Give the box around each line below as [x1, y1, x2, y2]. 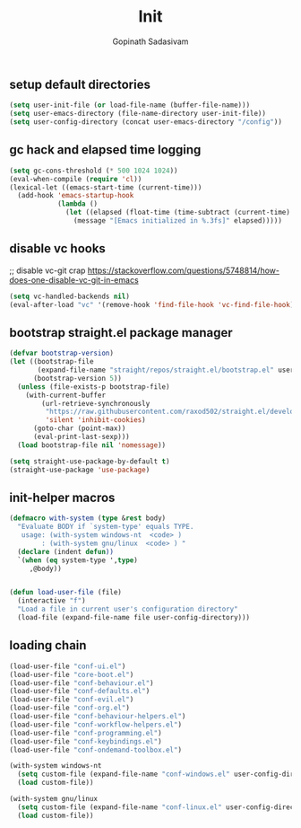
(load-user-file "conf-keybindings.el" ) [9, 736, 163, 746]
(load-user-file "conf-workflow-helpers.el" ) [9, 720, 182, 729]
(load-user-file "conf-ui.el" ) [9, 662, 126, 671]
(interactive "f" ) [17, 596, 87, 605]
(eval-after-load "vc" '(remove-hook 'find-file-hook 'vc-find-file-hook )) [9, 300, 298, 309]
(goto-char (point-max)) [32, 424, 126, 433]
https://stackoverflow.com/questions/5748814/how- [87, 265, 280, 276]
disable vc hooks [9, 241, 106, 257]
